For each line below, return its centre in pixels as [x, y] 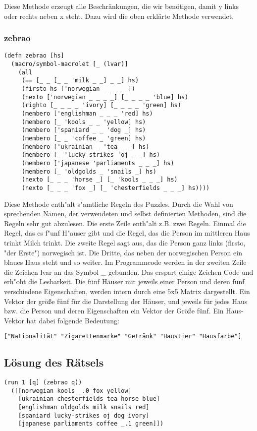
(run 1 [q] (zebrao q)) [43, 383]
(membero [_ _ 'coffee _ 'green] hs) [84, 138]
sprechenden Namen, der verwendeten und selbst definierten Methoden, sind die [125, 214]
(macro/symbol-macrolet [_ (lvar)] [70, 64]
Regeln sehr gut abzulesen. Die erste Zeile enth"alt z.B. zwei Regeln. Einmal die [125, 223]
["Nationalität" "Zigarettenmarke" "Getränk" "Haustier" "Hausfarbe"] [123, 337]
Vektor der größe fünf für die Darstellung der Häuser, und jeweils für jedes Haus [126, 301]
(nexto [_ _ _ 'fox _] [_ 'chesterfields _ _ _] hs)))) [116, 188]
